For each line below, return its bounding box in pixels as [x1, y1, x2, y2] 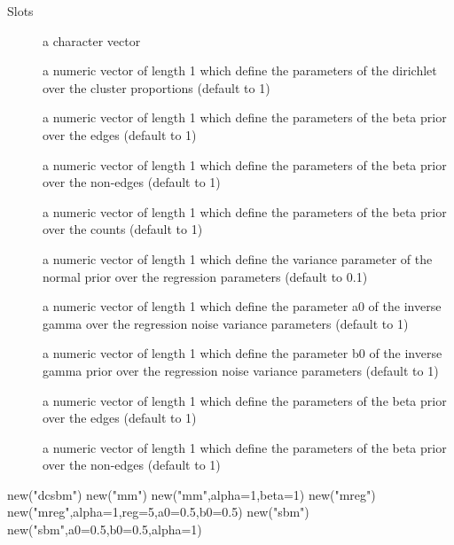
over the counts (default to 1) [43, 220, 203, 238]
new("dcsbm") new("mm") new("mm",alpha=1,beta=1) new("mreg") [7, 485, 376, 503]
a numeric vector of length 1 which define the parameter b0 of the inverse [43, 344, 442, 362]
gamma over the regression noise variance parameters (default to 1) [43, 314, 409, 332]
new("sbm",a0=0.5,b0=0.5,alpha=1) [7, 520, 202, 539]
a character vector [43, 31, 141, 50]
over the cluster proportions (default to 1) [43, 78, 270, 97]
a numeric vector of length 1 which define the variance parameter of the [43, 249, 433, 268]
